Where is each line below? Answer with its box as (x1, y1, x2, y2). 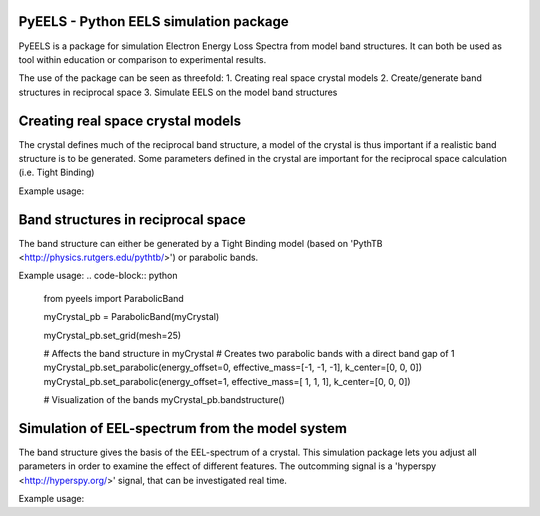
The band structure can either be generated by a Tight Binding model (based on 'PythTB (18, 237, 384, 249)
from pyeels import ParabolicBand (43, 292, 184, 304)
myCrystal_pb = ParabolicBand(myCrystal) (43, 311, 220, 323)
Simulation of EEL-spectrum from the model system (18, 420, 348, 437)
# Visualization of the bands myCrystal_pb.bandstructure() (43, 394, 285, 406)
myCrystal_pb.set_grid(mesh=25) (43, 329, 182, 341)
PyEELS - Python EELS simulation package (18, 13, 289, 30)
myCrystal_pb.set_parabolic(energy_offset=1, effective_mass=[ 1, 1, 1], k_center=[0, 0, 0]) (43, 375, 411, 387)
